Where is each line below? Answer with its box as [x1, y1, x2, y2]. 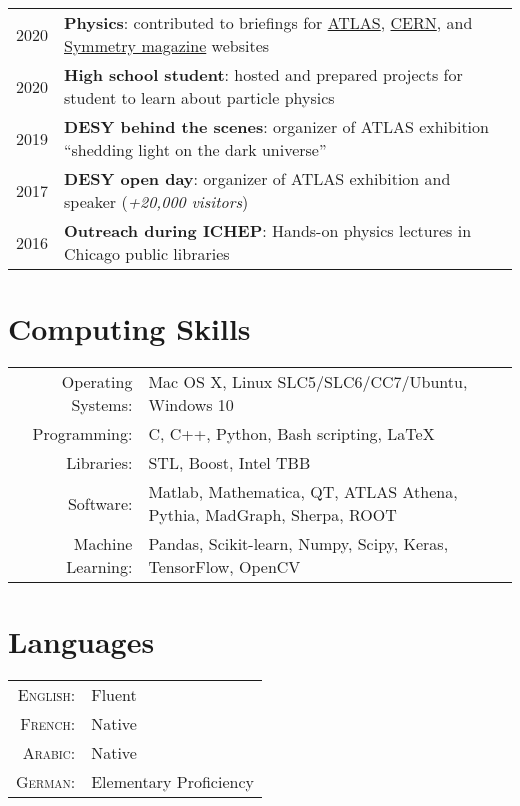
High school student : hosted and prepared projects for [64, 63, 463, 86]
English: [17, 683, 76, 707]
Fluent [91, 683, 137, 707]
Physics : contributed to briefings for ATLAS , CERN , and [64, 11, 473, 34]
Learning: [66, 555, 133, 579]
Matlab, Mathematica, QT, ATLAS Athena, [148, 480, 458, 504]
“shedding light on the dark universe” [64, 138, 327, 161]
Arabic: [22, 741, 76, 765]
